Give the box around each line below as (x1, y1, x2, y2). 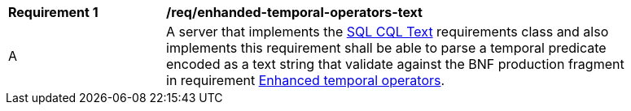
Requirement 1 (8, 4, 99, 20)
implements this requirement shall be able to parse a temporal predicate (166, 40, 607, 56)
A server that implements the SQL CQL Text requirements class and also (166, 23, 609, 40)
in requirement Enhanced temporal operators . (166, 72, 445, 88)
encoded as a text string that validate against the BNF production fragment (166, 56, 624, 72)
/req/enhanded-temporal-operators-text (166, 4, 423, 20)
